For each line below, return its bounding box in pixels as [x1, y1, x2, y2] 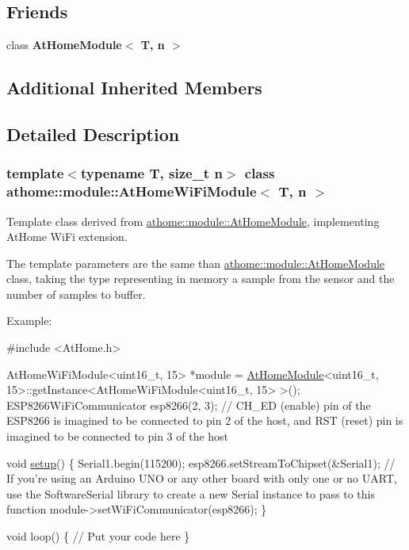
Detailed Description [6, 121, 180, 146]
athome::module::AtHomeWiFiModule [6, 181, 257, 201]
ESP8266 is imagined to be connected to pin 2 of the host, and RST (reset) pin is [6, 412, 403, 429]
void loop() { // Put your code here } [6, 528, 190, 544]
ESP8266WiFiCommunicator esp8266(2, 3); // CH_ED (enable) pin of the [6, 396, 371, 413]
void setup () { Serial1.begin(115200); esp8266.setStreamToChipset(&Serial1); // [6, 454, 396, 471]
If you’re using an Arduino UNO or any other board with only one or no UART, [6, 470, 397, 487]
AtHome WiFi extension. [6, 228, 128, 245]
